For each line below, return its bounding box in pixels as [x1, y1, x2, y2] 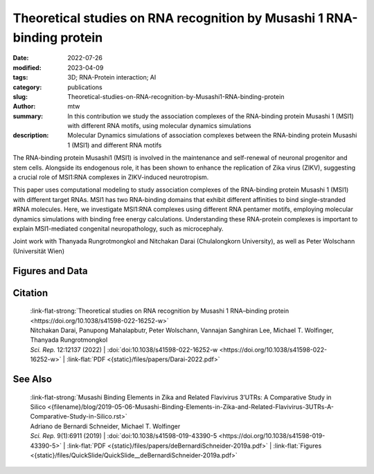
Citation [12, 287, 48, 299]
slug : [12, 92, 28, 100]
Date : [12, 54, 29, 62]
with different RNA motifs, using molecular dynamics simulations [67, 122, 252, 130]
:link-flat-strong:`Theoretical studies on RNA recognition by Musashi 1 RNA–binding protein [30, 307, 290, 315]
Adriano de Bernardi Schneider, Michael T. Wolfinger [30, 422, 181, 430]
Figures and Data [12, 265, 88, 277]
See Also [12, 373, 52, 385]
